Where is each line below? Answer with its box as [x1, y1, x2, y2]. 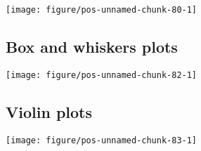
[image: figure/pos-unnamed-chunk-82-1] [6, 70, 197, 80]
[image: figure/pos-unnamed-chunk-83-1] [6, 135, 197, 145]
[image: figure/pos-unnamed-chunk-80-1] [6, 5, 197, 15]
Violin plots [6, 100, 92, 122]
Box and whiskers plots [6, 36, 178, 58]
